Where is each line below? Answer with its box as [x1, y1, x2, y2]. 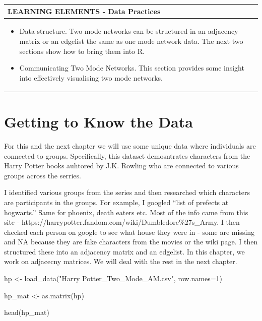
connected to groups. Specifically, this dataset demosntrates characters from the [4, 150, 250, 161]
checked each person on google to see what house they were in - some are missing [4, 226, 255, 237]
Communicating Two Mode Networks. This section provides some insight [19, 62, 244, 73]
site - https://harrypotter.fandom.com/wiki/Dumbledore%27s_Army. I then [4, 217, 240, 227]
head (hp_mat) [4, 307, 49, 317]
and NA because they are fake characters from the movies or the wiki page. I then [4, 236, 258, 247]
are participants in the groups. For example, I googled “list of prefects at [4, 197, 229, 207]
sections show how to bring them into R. [19, 45, 145, 56]
